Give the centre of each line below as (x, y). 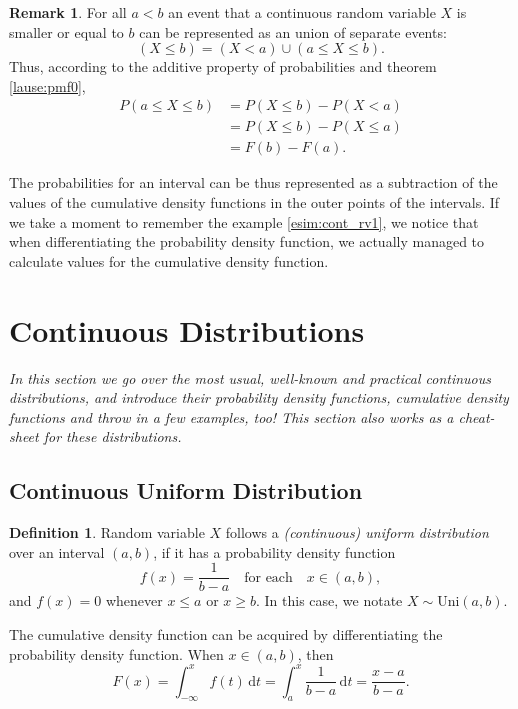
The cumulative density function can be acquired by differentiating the (226, 633)
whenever (134, 600)
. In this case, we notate (329, 600)
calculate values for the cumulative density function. (169, 260)
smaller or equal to (66, 31)
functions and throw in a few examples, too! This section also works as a (231, 416)
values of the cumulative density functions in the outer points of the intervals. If (254, 202)
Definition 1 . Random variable (107, 532)
